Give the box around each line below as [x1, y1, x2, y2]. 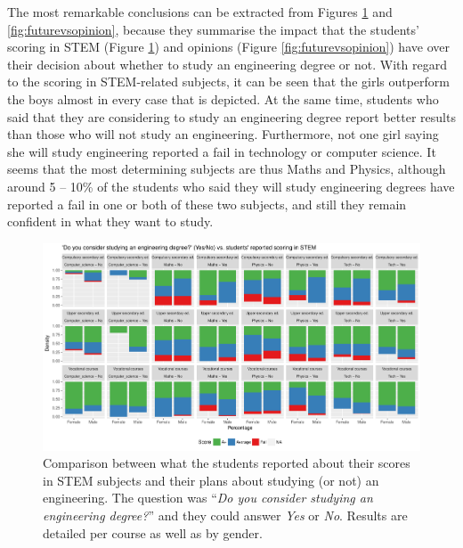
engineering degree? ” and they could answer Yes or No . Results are [43, 506, 408, 525]
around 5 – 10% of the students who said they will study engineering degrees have [7, 176, 455, 195]
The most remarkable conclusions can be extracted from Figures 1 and [7, 3, 393, 20]
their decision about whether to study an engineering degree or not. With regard [7, 54, 447, 73]
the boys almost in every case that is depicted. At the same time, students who [7, 89, 439, 108]
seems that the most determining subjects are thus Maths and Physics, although [7, 159, 446, 178]
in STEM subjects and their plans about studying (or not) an [43, 470, 379, 489]
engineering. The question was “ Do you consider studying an [43, 488, 373, 507]
